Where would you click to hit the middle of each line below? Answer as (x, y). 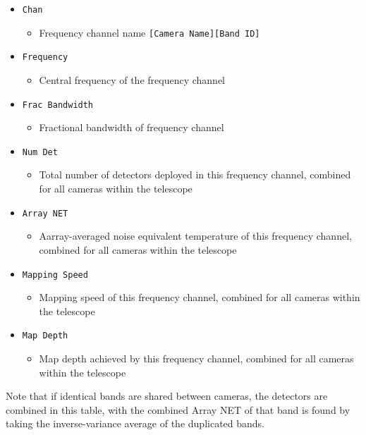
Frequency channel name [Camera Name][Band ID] (150, 32)
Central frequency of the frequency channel (132, 79)
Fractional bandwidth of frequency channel (132, 127)
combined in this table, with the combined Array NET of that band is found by (178, 409)
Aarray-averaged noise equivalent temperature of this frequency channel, (195, 236)
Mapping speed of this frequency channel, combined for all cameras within (200, 297)
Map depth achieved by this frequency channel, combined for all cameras (196, 358)
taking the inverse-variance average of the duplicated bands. (135, 423)
